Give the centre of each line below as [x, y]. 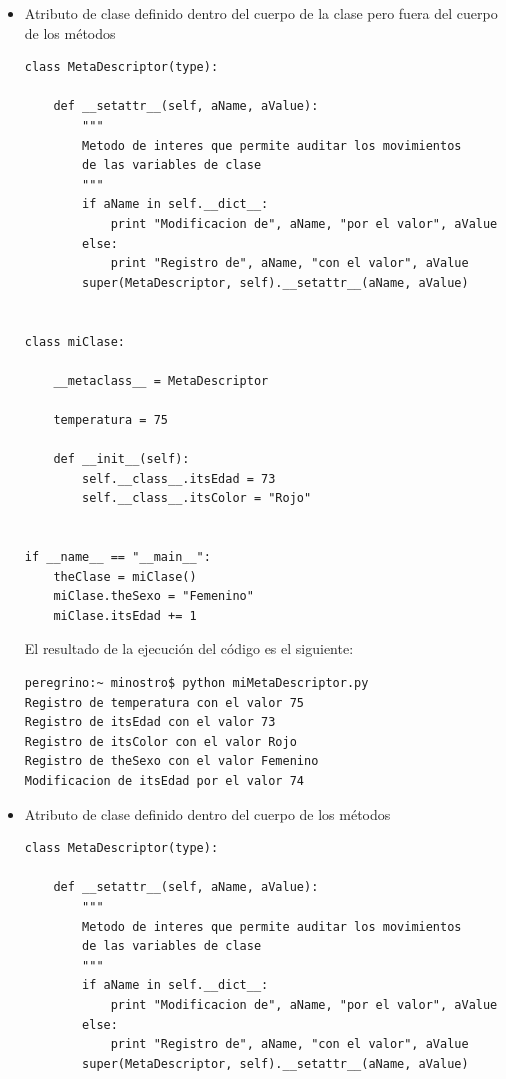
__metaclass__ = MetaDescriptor [161, 380]
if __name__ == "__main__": [117, 557]
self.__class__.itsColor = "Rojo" [197, 498]
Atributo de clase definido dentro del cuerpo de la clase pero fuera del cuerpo [261, 13]
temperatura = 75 [110, 419]
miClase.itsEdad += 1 [125, 615]
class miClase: [75, 341]
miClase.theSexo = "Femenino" [153, 596]
